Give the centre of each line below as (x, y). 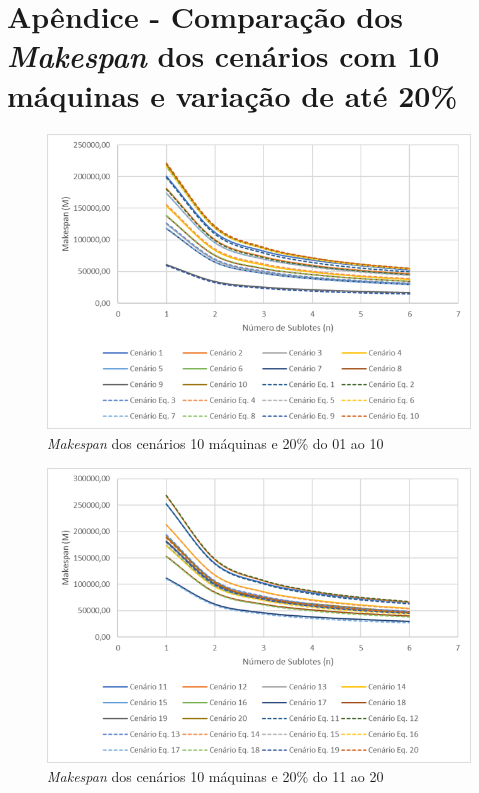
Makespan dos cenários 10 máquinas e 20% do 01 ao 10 (215, 443)
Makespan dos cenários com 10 (223, 56)
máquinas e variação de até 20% (232, 94)
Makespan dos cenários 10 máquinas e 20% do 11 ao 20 (215, 776)
